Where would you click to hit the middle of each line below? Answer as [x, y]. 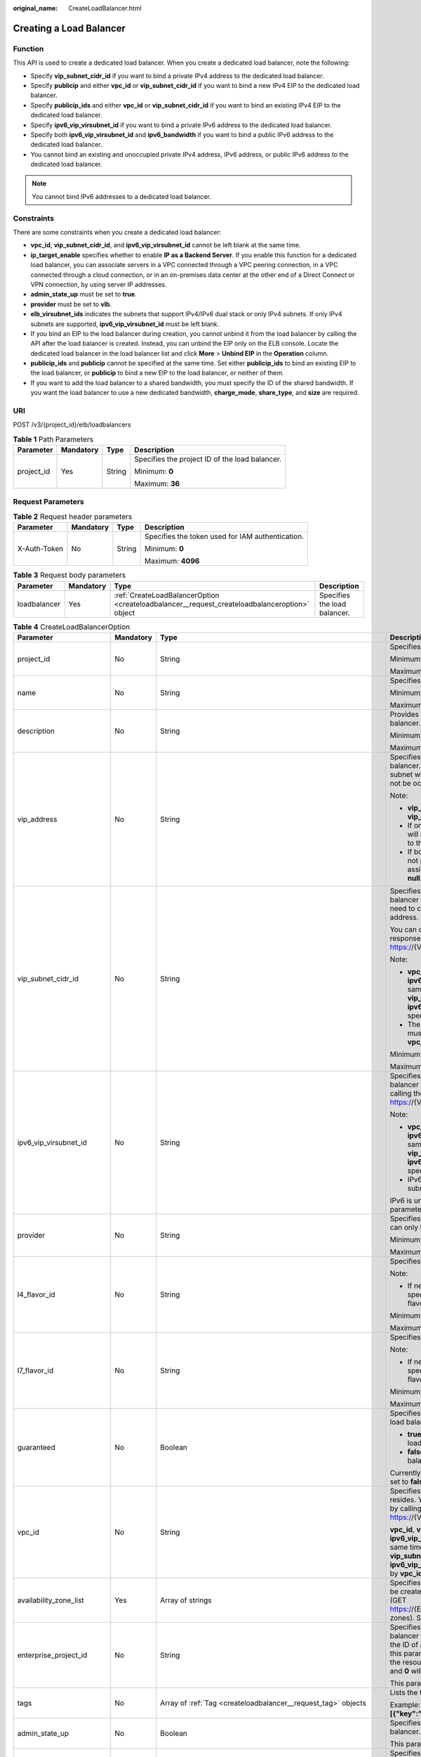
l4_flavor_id [36, 1295]
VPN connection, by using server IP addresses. [99, 284]
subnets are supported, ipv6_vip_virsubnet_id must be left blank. [125, 324]
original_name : [35, 8]
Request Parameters [48, 501]
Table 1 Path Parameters [53, 439]
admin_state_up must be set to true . [83, 294]
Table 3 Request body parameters [69, 575]
